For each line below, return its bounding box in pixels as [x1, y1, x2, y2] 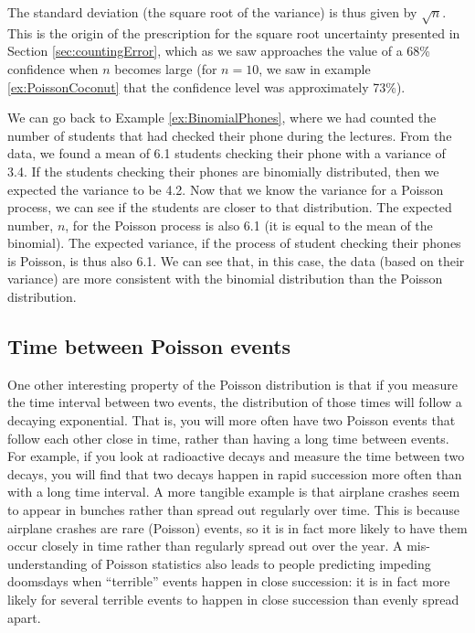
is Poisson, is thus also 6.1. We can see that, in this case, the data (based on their [7, 251, 465, 270]
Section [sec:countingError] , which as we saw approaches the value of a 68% [7, 41, 431, 60]
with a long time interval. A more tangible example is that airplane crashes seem [7, 482, 460, 501]
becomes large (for [114, 59, 217, 78]
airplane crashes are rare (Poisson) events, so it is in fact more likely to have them [7, 518, 468, 537]
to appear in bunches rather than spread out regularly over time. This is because [7, 500, 459, 520]
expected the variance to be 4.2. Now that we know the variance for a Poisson [7, 179, 444, 198]
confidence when [7, 59, 99, 78]
